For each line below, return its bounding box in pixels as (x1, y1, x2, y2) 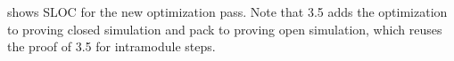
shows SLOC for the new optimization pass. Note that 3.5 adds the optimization (7, 3, 448, 20)
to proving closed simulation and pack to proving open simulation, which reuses (7, 19, 442, 38)
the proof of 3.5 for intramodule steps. (7, 37, 216, 56)
